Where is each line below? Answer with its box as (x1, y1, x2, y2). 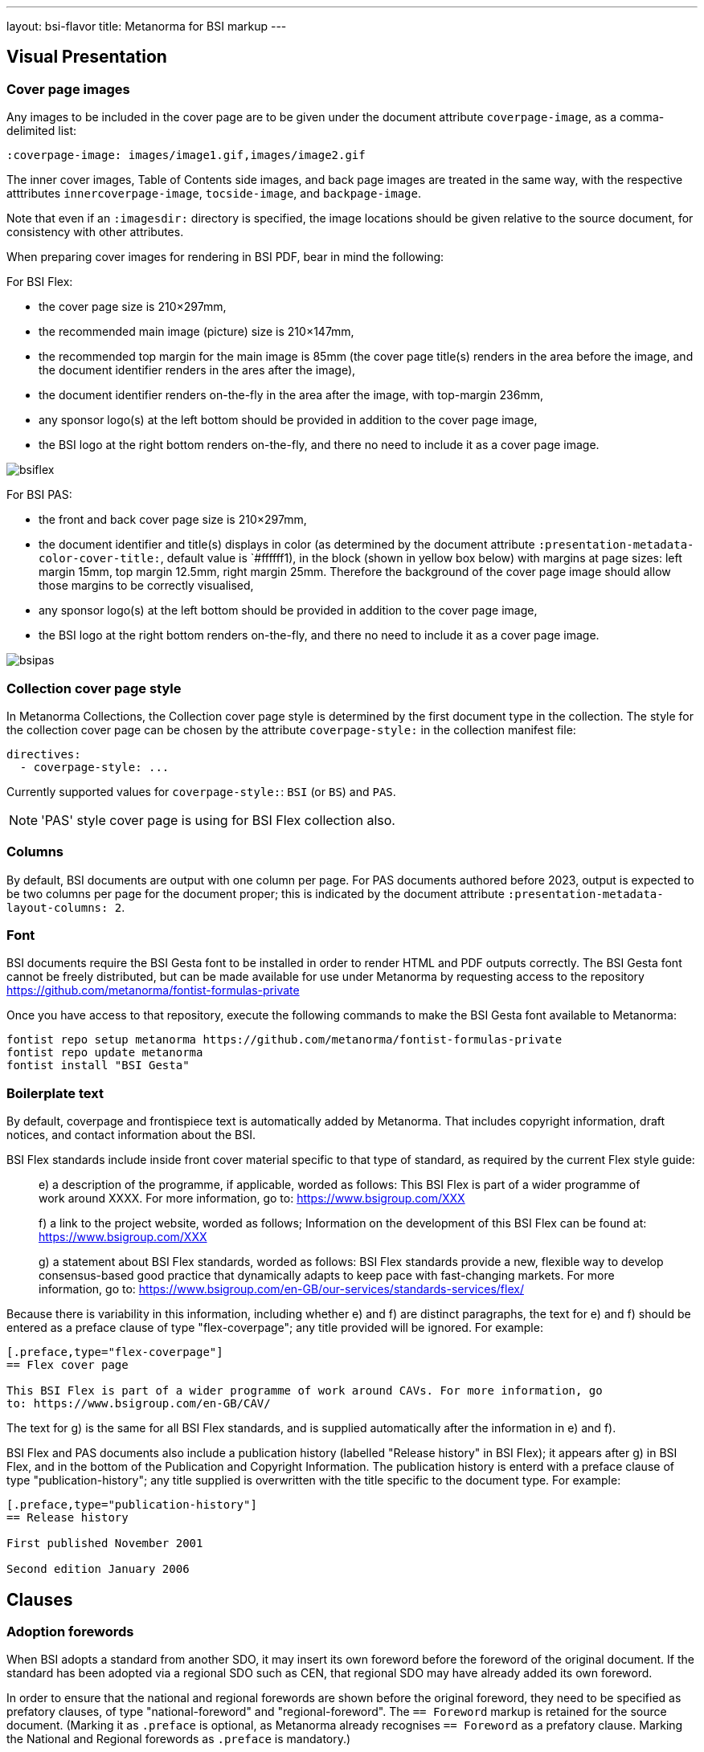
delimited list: (6, 124, 77, 138)
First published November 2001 (6, 1537, 203, 1550)
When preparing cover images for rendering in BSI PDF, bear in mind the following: (6, 250, 444, 264)
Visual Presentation (6, 47, 167, 67)
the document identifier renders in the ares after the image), (39, 363, 356, 378)
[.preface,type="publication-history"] (6, 1498, 257, 1512)
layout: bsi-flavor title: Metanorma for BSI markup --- (6, 19, 287, 33)
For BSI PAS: (6, 488, 72, 502)
